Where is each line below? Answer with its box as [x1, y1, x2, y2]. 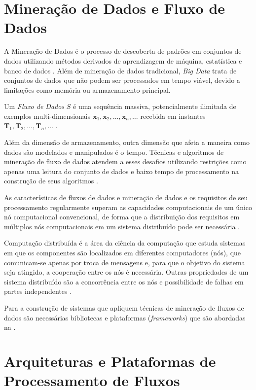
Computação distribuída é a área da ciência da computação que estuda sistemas [4, 238, 246, 248]
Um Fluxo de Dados [4, 101, 65, 111]
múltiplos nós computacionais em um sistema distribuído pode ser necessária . [4, 221, 240, 231]
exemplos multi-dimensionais [4, 110, 91, 121]
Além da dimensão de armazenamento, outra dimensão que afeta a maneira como [4, 137, 250, 147]
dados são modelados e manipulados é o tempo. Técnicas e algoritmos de [4, 146, 224, 157]
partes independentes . [4, 286, 72, 296]
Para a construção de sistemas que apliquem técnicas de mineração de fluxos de [4, 302, 244, 313]
